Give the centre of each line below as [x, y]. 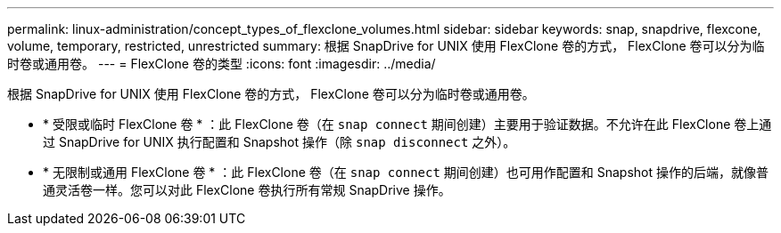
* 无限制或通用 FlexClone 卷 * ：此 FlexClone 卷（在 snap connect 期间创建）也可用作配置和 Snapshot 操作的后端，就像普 [406, 172]
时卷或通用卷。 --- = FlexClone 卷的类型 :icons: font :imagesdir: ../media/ [222, 64]
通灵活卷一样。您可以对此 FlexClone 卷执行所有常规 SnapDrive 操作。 [247, 190]
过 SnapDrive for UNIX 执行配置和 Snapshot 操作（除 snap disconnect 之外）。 [280, 142]
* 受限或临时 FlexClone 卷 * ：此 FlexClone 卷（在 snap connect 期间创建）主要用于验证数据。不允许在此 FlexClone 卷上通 [407, 124]
